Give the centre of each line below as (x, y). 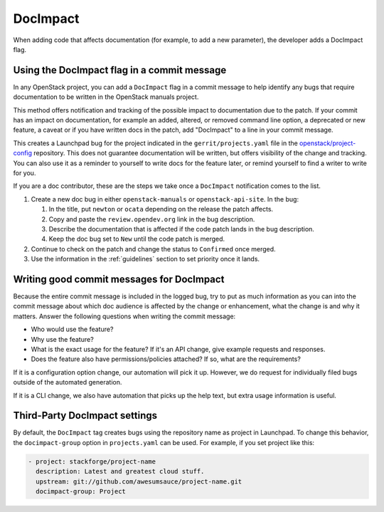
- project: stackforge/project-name (92, 461)
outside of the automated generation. (68, 382)
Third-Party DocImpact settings (85, 416)
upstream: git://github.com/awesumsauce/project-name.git (139, 481)
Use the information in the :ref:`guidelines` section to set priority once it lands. (145, 259)
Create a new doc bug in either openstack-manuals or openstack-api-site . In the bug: (165, 199)
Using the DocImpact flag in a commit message (120, 70)
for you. (25, 173)
